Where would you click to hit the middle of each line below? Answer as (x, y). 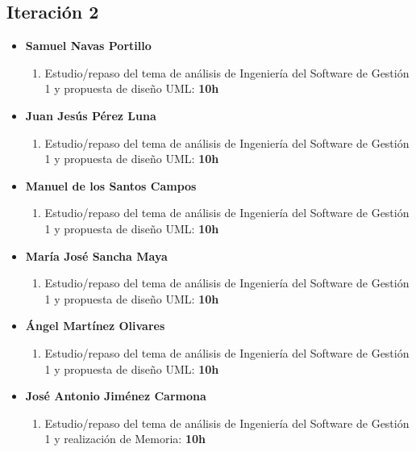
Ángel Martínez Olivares (95, 326)
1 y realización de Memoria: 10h (125, 439)
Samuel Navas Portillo (88, 46)
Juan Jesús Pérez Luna (91, 115)
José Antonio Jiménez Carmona (116, 396)
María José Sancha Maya (96, 255)
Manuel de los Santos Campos (111, 185)
